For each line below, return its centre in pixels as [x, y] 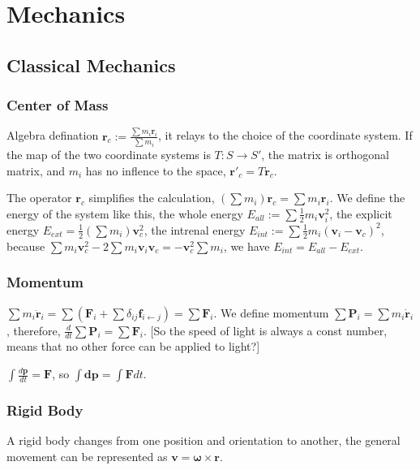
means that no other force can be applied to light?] [133, 346]
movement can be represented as [87, 456]
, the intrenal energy [195, 229]
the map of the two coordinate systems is [109, 154]
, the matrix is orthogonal [325, 154]
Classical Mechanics [91, 65]
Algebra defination [53, 135]
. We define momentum [271, 312]
